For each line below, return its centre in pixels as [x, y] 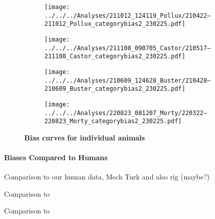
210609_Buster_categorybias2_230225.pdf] [115, 89]
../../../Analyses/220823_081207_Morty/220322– [126, 113]
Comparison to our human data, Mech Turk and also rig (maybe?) [107, 177]
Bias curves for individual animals [85, 137]
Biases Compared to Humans [56, 157]
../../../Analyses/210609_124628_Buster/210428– [128, 80]
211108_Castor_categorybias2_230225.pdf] [115, 57]
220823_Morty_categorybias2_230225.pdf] [113, 121]
